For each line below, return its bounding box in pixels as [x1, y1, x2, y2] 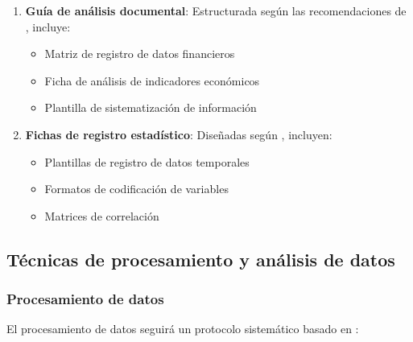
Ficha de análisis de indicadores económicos [44, 72, 260, 89]
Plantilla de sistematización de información [44, 99, 257, 116]
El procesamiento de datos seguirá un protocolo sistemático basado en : [6, 320, 359, 337]
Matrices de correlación [44, 207, 159, 224]
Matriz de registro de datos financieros [44, 45, 235, 62]
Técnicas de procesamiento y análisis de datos [6, 246, 395, 271]
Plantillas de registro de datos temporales [44, 153, 250, 170]
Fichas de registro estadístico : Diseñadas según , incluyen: [25, 126, 332, 142]
